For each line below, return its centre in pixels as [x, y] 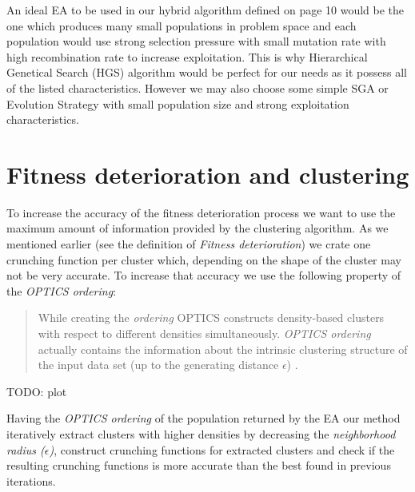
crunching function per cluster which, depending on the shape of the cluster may [204, 259]
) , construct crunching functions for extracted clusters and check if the [222, 449]
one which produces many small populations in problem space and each [182, 25]
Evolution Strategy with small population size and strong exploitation [178, 103]
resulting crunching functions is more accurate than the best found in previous [199, 465]
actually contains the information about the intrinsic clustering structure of [223, 349]
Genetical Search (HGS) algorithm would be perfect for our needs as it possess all [207, 72]
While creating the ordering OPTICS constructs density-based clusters [211, 317]
